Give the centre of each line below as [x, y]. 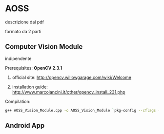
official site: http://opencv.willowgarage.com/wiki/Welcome [72, 77]
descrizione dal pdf [24, 22]
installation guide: [30, 87]
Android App [25, 125]
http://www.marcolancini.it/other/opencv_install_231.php [69, 92]
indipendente [18, 58]
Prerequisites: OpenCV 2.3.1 [34, 68]
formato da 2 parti [23, 31]
